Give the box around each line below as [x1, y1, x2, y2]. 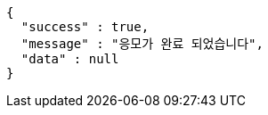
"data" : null [20, 52, 119, 66]
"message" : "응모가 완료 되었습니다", [20, 37, 264, 51]
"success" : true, [20, 20, 150, 34]
